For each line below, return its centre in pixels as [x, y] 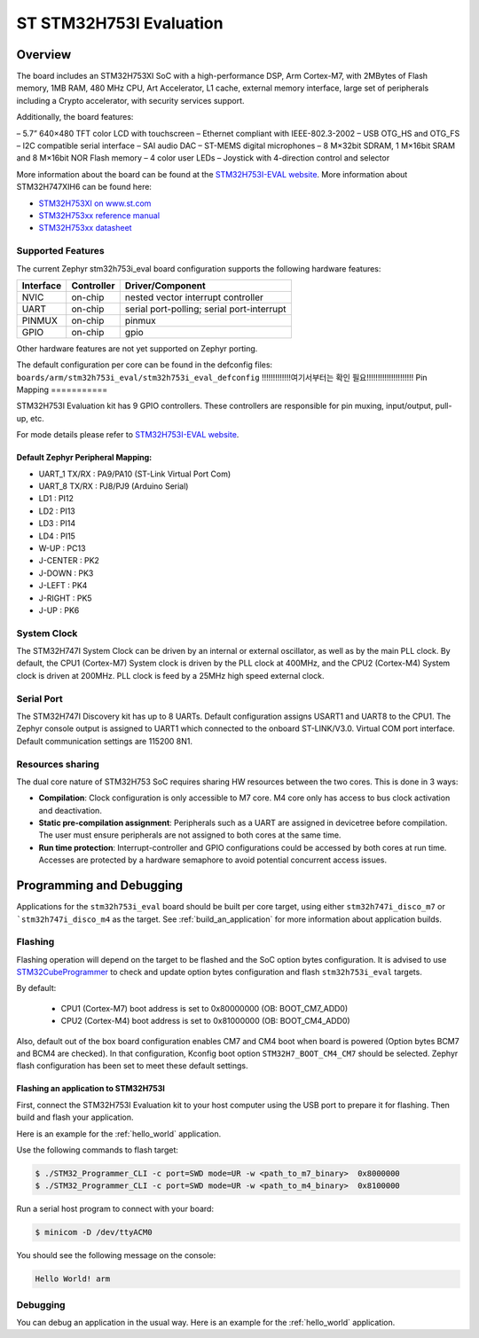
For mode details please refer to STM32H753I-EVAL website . [128, 435]
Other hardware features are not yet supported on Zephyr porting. [137, 348]
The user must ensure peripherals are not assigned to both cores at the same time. [190, 835]
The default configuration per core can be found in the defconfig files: [145, 365]
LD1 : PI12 [56, 499]
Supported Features [61, 251]
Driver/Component [165, 286]
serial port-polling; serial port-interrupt [206, 309]
